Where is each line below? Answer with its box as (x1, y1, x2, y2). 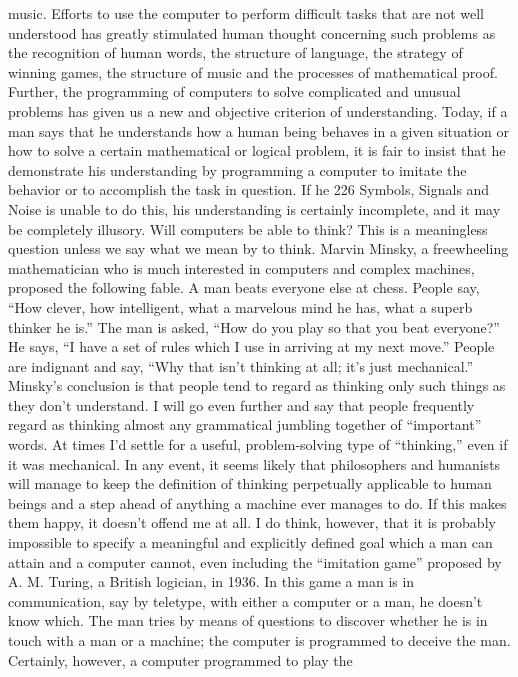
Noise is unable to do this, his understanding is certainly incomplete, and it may (8, 198, 501, 219)
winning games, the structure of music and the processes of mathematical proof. (8, 61, 498, 82)
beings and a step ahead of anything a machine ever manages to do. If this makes (8, 492, 507, 513)
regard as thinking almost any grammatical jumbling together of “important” (8, 414, 482, 435)
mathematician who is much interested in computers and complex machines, (8, 257, 475, 278)
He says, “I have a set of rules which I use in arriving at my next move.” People (8, 336, 495, 357)
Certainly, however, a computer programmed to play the (8, 649, 353, 670)
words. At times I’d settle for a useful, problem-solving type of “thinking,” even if (8, 434, 508, 455)
